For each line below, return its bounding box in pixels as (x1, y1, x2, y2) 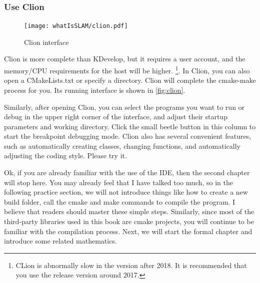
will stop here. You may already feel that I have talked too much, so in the (4, 177, 233, 187)
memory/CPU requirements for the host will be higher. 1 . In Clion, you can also (4, 64, 250, 75)
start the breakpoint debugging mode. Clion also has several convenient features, (4, 131, 251, 141)
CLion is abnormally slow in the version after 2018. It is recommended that (15, 260, 247, 270)
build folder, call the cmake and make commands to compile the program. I (4, 196, 235, 207)
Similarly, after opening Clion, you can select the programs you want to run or (4, 101, 245, 112)
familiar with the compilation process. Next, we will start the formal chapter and (4, 226, 252, 236)
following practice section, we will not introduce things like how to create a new (4, 187, 248, 197)
